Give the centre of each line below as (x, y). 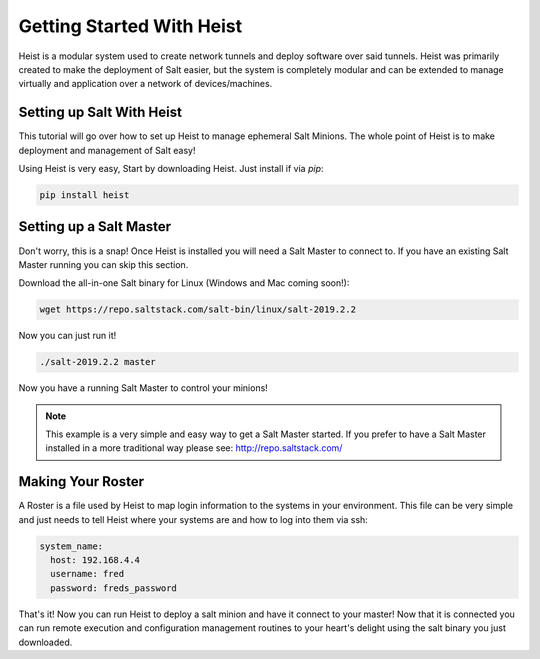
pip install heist (84, 195)
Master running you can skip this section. (103, 264)
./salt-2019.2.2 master (98, 362)
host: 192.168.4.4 (95, 560)
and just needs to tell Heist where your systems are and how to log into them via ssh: (193, 519)
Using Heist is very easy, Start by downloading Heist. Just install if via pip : (171, 169)
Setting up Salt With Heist (100, 112)
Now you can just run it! (67, 336)
